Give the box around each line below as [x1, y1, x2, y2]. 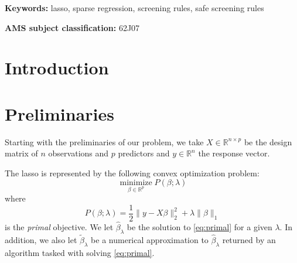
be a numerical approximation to [91, 234, 209, 246]
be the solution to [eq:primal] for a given [127, 221, 272, 233]
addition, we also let [5, 234, 77, 246]
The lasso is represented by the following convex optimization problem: [5, 166, 260, 179]
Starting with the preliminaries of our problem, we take [5, 135, 204, 148]
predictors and [118, 147, 170, 159]
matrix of [5, 147, 38, 159]
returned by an [222, 234, 276, 246]
